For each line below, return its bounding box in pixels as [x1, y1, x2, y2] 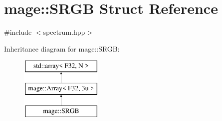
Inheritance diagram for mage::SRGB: [4, 43, 120, 54]
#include [4, 27, 32, 37]
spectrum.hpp [43, 27, 85, 37]
